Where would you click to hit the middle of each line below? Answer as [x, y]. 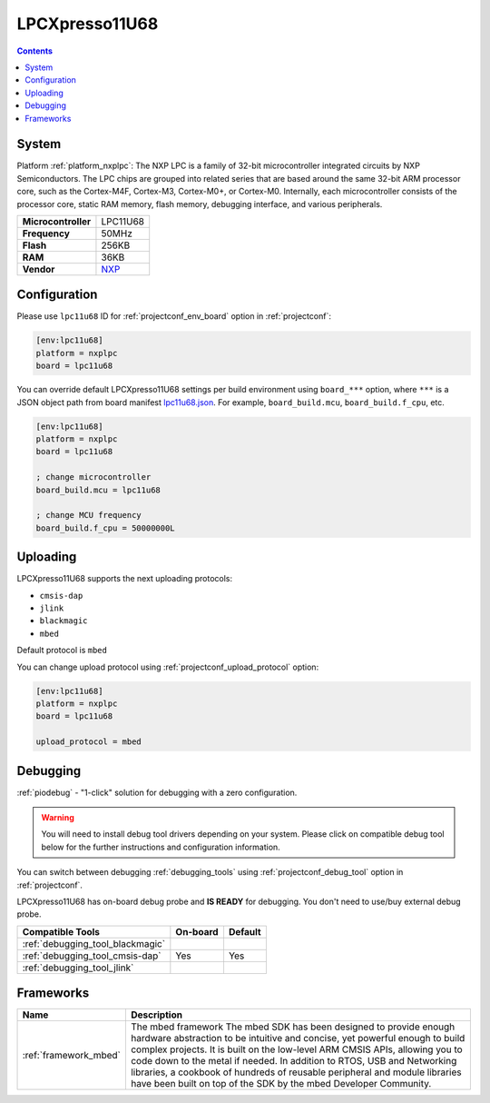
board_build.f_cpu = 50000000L [106, 528]
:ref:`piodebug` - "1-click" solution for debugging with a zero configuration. [157, 792]
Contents [35, 51]
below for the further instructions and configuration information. [161, 847]
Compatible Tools [61, 931]
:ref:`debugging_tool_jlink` [78, 968]
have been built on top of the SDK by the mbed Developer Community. [281, 1084]
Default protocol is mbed [62, 651]
